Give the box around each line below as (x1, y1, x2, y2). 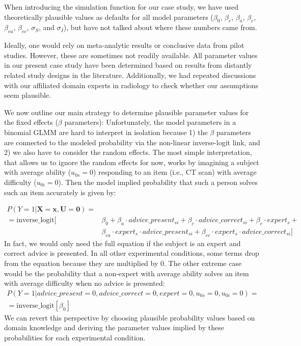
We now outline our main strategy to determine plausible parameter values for (4, 107, 249, 117)
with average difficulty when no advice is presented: (4, 278, 165, 288)
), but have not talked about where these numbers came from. (63, 22, 257, 33)
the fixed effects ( (4, 117, 58, 127)
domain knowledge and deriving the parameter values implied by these (4, 322, 224, 333)
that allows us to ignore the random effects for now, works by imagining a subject (4, 156, 259, 167)
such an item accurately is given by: (4, 187, 116, 197)
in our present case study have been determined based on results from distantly (4, 60, 252, 70)
